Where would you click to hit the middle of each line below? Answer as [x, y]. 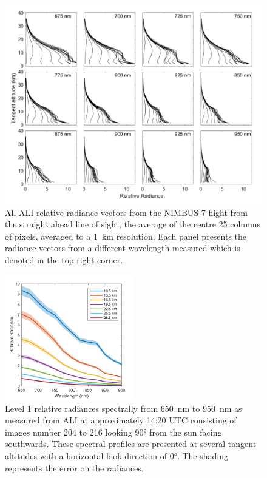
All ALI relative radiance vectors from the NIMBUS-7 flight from [127, 212]
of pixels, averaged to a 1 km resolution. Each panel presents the [126, 236]
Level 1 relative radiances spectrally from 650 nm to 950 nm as [123, 408]
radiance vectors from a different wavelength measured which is [123, 248]
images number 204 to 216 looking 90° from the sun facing [113, 432]
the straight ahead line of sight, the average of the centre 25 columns [133, 224]
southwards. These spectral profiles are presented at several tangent [131, 444]
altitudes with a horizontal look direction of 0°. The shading [117, 456]
